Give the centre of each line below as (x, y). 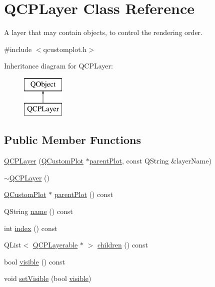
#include (18, 49)
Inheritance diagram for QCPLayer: (58, 66)
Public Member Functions (72, 140)
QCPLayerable (55, 245)
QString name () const (38, 211)
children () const (123, 245)
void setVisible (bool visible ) (48, 278)
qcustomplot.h (65, 49)
